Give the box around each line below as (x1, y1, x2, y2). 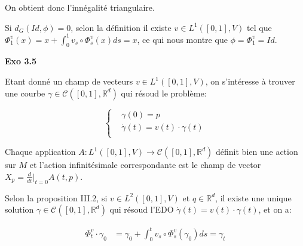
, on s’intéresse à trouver (205, 75, 295, 88)
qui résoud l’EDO (109, 203, 174, 216)
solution (5, 203, 34, 216)
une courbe (5, 86, 45, 99)
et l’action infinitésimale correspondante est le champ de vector (29, 158, 261, 171)
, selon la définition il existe (71, 21, 172, 33)
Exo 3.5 (5, 55, 37, 67)
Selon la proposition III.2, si (5, 191, 108, 204)
